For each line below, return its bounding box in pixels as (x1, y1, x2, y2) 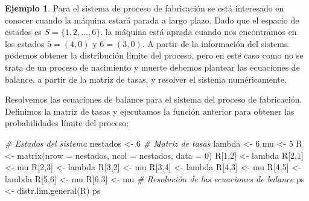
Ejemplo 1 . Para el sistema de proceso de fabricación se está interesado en (5, 2, 284, 14)
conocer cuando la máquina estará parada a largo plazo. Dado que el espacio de (5, 13, 299, 26)
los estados (5, 37, 45, 49)
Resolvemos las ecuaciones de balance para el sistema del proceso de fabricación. (5, 93, 302, 106)
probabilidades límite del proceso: (5, 116, 129, 129)
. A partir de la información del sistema (142, 37, 288, 49)
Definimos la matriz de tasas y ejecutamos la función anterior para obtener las (5, 104, 295, 117)
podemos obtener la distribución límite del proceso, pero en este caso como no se (5, 49, 304, 62)
